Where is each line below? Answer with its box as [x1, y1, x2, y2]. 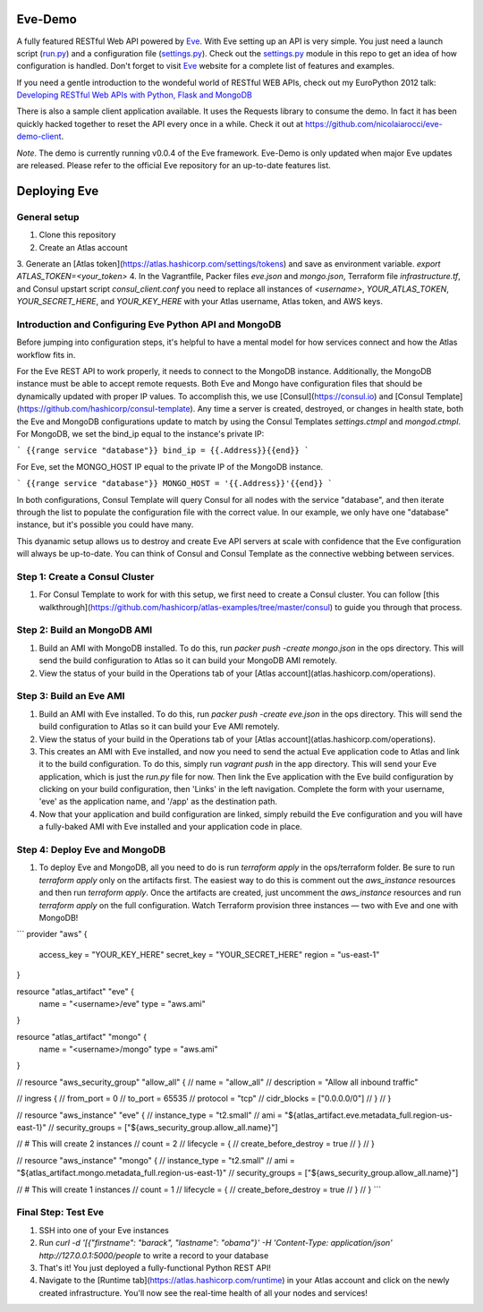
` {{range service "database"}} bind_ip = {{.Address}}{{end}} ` [16, 446, 309, 456]
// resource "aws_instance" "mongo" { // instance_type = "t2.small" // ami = [16, 1154, 295, 1165]
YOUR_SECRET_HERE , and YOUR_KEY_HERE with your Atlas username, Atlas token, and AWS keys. [16, 296, 384, 307]
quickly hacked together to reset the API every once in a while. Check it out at [16, 118, 304, 129]
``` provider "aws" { [16, 929, 89, 940]
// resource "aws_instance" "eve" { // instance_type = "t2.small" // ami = [16, 1110, 284, 1120]
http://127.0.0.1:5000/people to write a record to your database [38, 1249, 269, 1261]
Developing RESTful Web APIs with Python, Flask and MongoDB [16, 89, 252, 100]
